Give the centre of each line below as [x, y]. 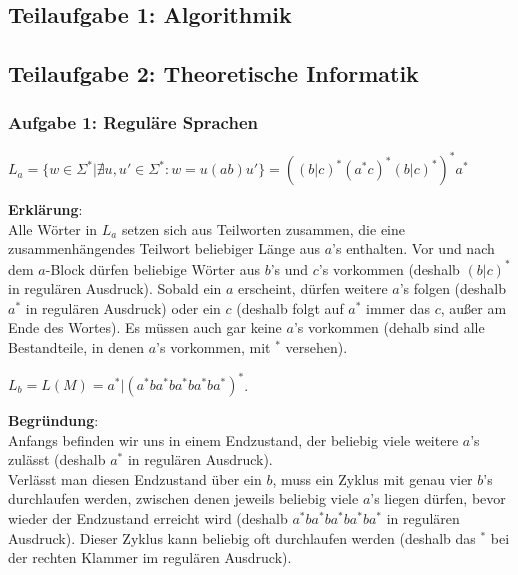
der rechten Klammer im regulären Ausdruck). [150, 557]
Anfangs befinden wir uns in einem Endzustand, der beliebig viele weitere [233, 439]
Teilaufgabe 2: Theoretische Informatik [213, 73]
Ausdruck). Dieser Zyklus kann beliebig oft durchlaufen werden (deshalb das [242, 537]
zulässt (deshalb [57, 459]
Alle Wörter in [53, 228]
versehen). [316, 346]
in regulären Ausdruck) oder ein [123, 307]
